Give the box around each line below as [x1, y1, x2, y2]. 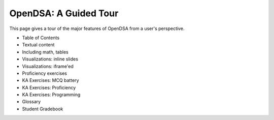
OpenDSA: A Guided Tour [9, 8, 119, 19]
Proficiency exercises [22, 70, 67, 76]
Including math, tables [22, 49, 68, 55]
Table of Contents [22, 35, 60, 41]
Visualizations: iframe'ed [22, 63, 74, 69]
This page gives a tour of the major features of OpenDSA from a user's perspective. [9, 25, 185, 32]
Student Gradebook [22, 106, 63, 112]
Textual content [22, 42, 55, 48]
